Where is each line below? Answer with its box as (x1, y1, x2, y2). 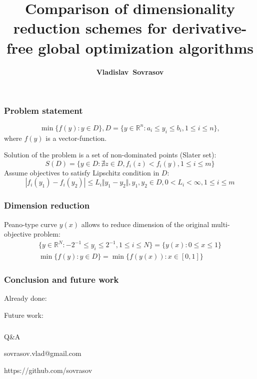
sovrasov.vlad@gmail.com (4, 348, 81, 358)
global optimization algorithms (38, 37, 253, 58)
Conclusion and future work (4, 273, 119, 286)
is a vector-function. (45, 132, 107, 143)
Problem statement (4, 104, 83, 117)
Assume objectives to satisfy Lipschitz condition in (4, 167, 159, 177)
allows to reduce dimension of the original (81, 219, 209, 229)
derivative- (172, 18, 247, 38)
